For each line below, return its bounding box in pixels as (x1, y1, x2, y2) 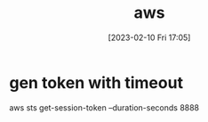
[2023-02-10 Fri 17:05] (108, 32, 191, 43)
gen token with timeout (9, 72, 184, 93)
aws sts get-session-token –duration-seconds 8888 (9, 102, 200, 113)
